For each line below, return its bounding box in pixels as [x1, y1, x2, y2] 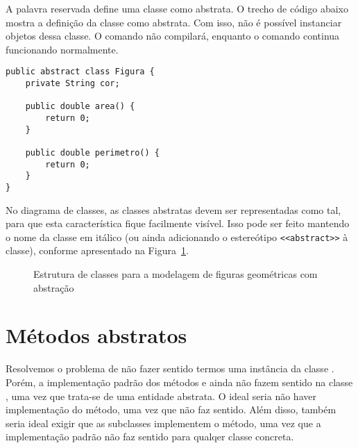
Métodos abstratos [6, 321, 187, 349]
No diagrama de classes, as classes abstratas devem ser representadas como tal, [6, 202, 341, 217]
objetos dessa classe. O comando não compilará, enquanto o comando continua [6, 28, 340, 43]
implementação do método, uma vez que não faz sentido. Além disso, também [6, 402, 336, 417]
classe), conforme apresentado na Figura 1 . [6, 243, 189, 258]
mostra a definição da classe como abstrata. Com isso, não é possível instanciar [6, 15, 342, 29]
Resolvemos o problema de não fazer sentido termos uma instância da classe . [6, 361, 334, 376]
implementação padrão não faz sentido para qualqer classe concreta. [6, 429, 294, 444]
